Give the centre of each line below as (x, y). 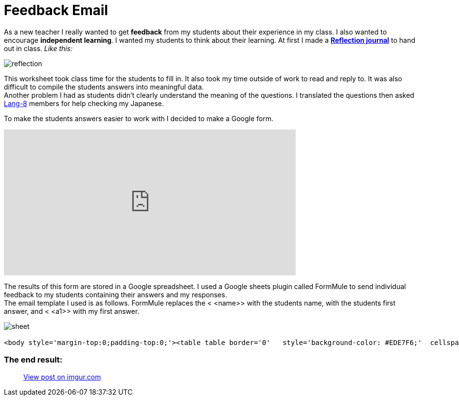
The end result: (33, 360)
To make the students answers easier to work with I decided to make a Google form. (139, 118)
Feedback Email (56, 10)
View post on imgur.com (62, 377)
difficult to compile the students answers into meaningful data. (104, 87)
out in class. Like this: (38, 48)
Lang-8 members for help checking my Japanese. (84, 103)
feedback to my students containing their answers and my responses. (115, 294)
